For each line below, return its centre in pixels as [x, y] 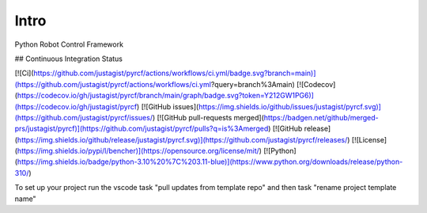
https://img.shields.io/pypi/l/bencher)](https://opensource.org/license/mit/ [138, 151]
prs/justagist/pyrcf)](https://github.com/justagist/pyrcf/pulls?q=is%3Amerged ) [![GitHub [159, 129]
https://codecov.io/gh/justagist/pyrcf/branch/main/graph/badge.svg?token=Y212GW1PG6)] [165, 96]
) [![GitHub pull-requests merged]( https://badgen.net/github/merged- [265, 117]
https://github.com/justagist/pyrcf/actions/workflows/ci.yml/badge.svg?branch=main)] [175, 73]
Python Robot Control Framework [69, 44]
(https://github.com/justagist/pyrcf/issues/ [84, 117]
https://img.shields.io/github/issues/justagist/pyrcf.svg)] [289, 106]
